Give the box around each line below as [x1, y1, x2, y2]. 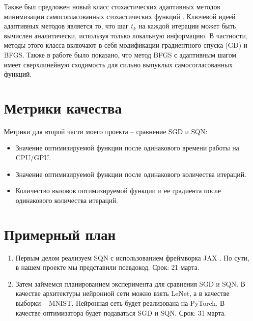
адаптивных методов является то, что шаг [4, 21, 129, 31]
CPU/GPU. [15, 152, 51, 163]
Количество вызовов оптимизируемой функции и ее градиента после [15, 185, 221, 196]
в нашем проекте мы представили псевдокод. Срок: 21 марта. [15, 262, 199, 272]
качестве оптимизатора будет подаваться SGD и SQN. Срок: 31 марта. [15, 307, 226, 318]
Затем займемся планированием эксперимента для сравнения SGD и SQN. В [15, 278, 246, 289]
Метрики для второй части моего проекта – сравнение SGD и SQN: [4, 126, 208, 136]
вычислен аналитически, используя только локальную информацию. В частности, [4, 30, 248, 40]
